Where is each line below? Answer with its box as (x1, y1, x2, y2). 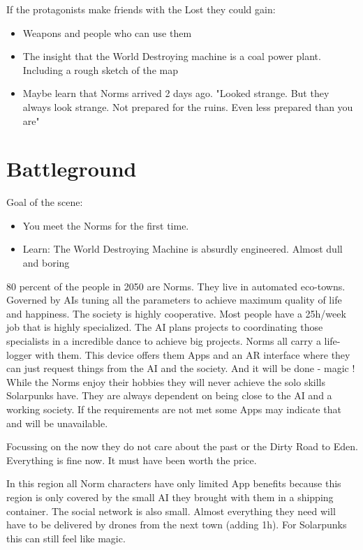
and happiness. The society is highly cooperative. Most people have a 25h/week (6, 306, 346, 320)
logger (6, 347, 32, 362)
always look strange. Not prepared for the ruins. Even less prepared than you (22, 99, 353, 114)
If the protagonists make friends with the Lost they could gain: (6, 2, 276, 16)
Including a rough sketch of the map (22, 62, 178, 77)
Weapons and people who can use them (22, 25, 192, 40)
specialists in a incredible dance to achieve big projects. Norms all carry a (6, 334, 321, 348)
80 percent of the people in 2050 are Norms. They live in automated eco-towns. (6, 278, 346, 293)
